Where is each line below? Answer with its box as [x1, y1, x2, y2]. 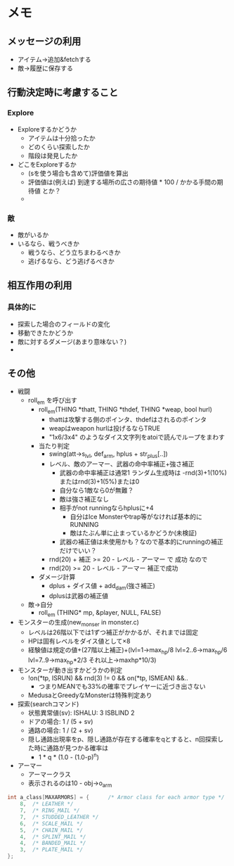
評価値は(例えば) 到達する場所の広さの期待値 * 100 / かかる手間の [27, 177, 217, 186]
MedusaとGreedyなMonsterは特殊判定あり [27, 691, 152, 699]
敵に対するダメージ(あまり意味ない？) [17, 337, 127, 345]
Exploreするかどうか [17, 125, 77, 133]
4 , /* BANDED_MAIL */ [20, 840, 86, 847]
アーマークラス [27, 770, 72, 778]
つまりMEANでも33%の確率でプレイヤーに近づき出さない [38, 682, 206, 690]
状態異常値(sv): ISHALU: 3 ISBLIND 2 [27, 708, 135, 717]
